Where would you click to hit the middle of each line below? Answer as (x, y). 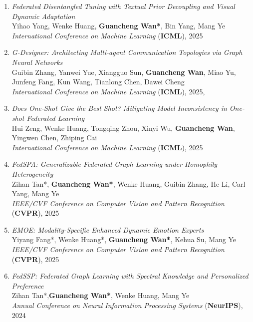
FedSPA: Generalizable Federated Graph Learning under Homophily (115, 164)
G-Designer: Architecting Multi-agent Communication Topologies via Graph (127, 52)
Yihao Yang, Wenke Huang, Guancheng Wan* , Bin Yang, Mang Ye (119, 26)
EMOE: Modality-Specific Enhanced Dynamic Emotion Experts (108, 229)
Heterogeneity (32, 173)
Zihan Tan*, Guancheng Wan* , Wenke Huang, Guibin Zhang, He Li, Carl (128, 183)
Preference (28, 285)
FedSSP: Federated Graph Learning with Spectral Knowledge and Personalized (130, 276)
